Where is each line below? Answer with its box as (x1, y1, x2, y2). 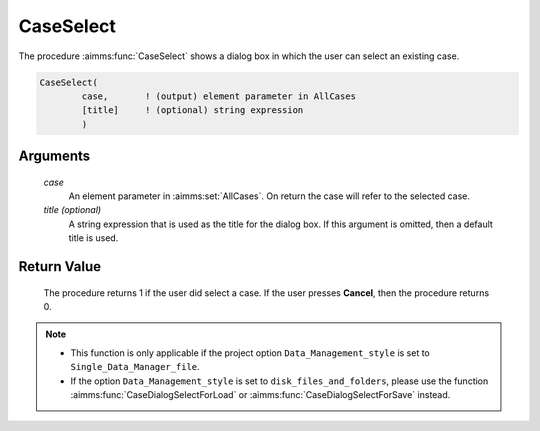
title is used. (68, 232, 119, 244)
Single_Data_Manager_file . (70, 361, 200, 373)
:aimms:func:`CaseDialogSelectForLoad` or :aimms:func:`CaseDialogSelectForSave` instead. (70, 389, 451, 401)
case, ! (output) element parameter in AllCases (81, 90, 357, 102)
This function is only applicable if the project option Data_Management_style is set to (70, 346, 430, 359)
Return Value (18, 258, 102, 275)
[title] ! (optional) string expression (81, 105, 304, 116)
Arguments (18, 148, 91, 165)
